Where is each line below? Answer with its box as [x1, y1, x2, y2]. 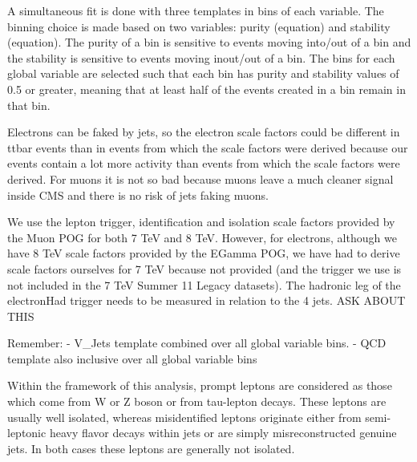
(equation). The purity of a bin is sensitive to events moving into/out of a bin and [7, 34, 411, 51]
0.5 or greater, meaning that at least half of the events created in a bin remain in [7, 80, 406, 97]
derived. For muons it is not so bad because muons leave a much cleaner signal [7, 170, 394, 187]
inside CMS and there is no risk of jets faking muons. [7, 186, 269, 203]
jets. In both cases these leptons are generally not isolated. [7, 440, 295, 456]
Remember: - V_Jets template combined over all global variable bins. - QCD [7, 334, 387, 351]
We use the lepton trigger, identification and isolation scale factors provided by [7, 213, 395, 230]
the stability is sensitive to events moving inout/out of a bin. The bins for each [7, 49, 395, 66]
